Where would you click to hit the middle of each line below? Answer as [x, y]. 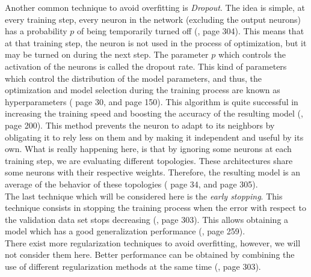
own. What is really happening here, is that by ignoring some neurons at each [148, 149]
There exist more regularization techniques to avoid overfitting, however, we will [153, 242]
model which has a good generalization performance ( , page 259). [125, 231]
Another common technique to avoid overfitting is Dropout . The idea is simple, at [155, 7]
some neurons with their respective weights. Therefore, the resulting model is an [153, 172]
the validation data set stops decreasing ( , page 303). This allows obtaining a [147, 219]
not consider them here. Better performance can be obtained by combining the [150, 254]
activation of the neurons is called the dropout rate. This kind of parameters [146, 66]
